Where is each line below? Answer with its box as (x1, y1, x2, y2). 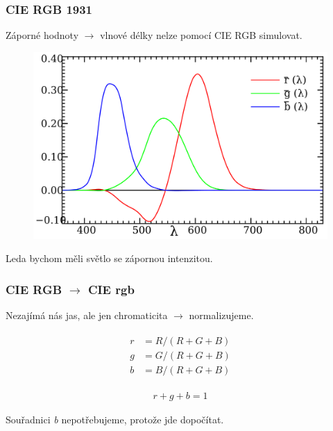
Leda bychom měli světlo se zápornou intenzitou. (6, 251, 213, 266)
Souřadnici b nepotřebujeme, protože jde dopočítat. (6, 412, 224, 426)
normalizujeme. (189, 307, 254, 322)
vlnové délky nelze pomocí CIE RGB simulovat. (100, 28, 302, 42)
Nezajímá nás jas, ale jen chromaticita (6, 307, 168, 322)
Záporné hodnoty (6, 28, 79, 42)
